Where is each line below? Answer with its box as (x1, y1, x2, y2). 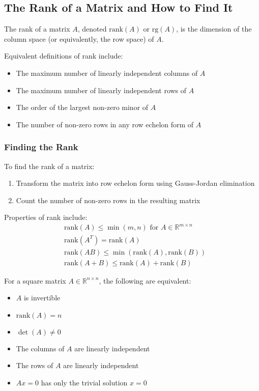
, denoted (77, 23, 107, 34)
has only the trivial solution (41, 377, 128, 387)
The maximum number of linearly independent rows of (16, 85, 187, 95)
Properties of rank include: (4, 212, 88, 222)
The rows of (16, 360, 53, 371)
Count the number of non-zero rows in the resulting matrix (16, 194, 200, 205)
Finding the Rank (4, 141, 78, 153)
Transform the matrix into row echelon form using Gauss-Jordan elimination (16, 178, 255, 188)
